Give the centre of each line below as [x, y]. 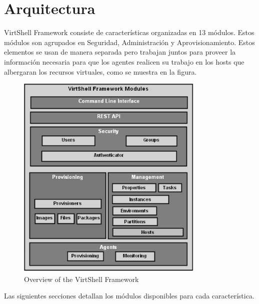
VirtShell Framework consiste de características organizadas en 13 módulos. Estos [129, 32]
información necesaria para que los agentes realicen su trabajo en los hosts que [124, 61]
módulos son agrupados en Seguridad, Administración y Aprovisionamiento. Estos [129, 42]
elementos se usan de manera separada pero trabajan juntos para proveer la [120, 52]
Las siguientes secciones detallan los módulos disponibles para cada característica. [129, 296]
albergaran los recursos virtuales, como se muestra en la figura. [100, 71]
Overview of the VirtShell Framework [81, 279]
